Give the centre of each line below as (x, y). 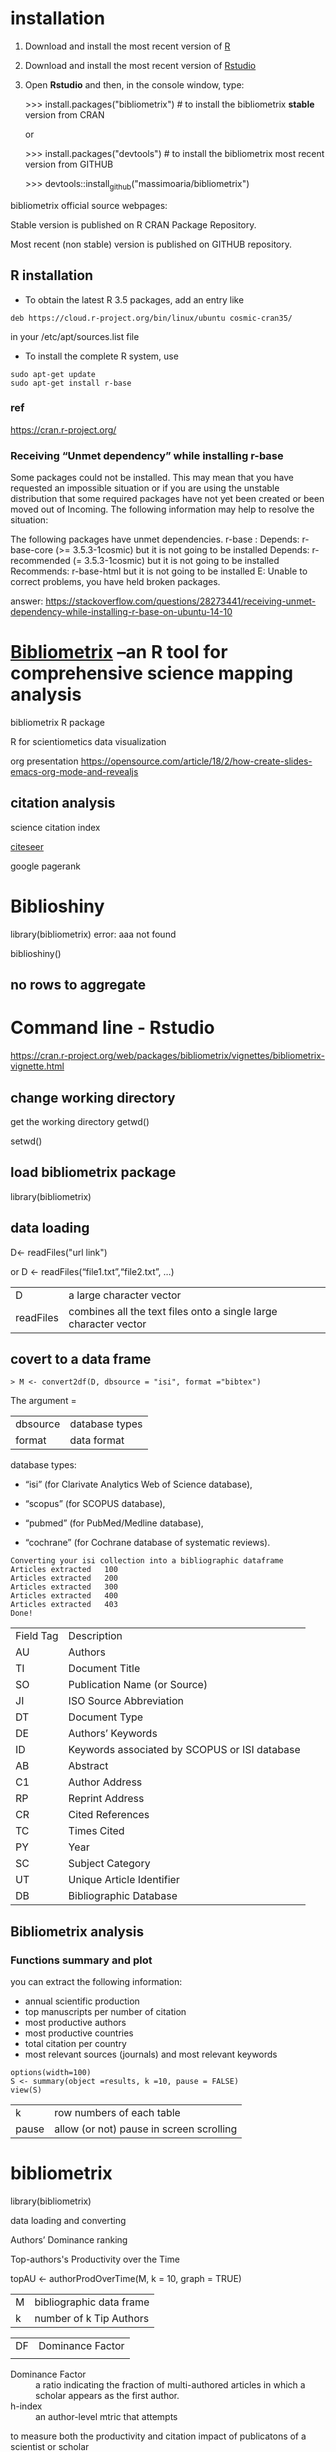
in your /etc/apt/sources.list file (75, 336)
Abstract (88, 1766)
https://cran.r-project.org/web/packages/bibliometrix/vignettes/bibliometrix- (168, 1056)
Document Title (104, 1669)
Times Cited (96, 1831)
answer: (27, 601)
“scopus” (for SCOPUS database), (95, 1504)
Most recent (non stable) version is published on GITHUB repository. (151, 244)
